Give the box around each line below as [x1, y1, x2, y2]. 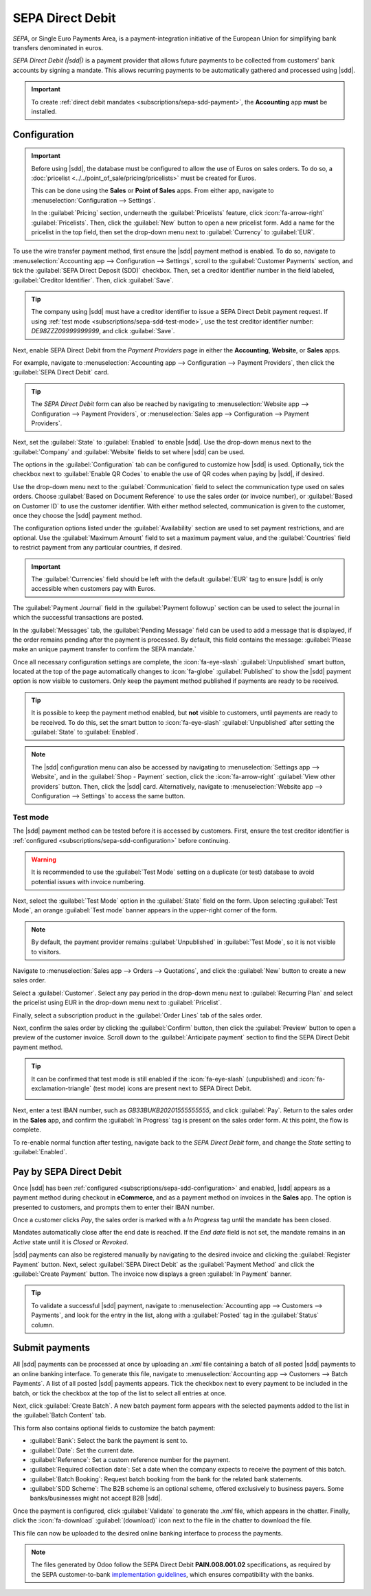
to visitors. [31, 947, 61, 956]
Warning [31, 855, 56, 864]
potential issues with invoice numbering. [31, 877, 146, 886]
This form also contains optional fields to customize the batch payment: [12, 1424, 216, 1432]
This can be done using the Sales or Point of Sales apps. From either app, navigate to [31, 186, 274, 195]
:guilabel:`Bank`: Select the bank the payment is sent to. [30, 1437, 188, 1445]
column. [31, 1320, 54, 1329]
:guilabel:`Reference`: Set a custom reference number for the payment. [30, 1455, 230, 1463]
